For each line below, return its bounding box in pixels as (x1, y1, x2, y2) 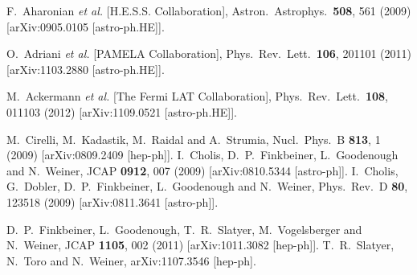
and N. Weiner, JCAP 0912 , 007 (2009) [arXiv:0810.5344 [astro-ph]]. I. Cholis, (6, 162, 399, 179)
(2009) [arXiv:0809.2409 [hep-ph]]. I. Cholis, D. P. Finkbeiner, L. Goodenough (6, 146, 399, 163)
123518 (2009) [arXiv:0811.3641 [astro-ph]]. (6, 193, 219, 210)
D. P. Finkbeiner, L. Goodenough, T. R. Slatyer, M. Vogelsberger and (6, 220, 362, 237)
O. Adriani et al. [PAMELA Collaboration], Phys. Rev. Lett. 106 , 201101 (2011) (6, 45, 411, 62)
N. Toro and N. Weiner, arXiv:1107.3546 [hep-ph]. (6, 252, 256, 269)
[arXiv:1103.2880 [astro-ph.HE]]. (6, 60, 165, 77)
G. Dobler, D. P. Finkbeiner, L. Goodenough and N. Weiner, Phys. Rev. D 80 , (6, 178, 408, 195)
